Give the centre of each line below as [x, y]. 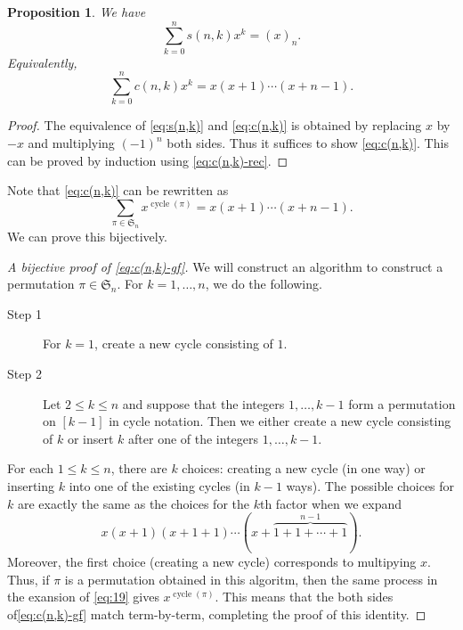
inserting [31, 486]
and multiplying [71, 143]
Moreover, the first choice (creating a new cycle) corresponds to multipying [212, 562]
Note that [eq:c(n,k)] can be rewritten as [118, 190]
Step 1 [24, 313]
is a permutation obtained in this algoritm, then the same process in [251, 579]
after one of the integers [194, 438]
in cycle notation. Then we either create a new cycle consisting [280, 421]
